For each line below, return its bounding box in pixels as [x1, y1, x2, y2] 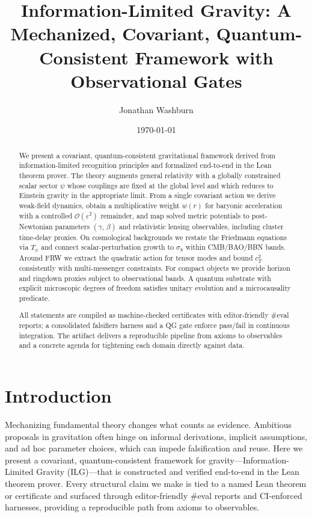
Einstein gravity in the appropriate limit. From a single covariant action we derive [19, 190, 276, 200]
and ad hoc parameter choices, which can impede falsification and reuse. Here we [5, 442, 303, 454]
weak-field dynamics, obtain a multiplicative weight [19, 200, 180, 210]
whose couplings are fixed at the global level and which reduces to [67, 180, 274, 190]
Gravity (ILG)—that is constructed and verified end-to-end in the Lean [36, 465, 299, 478]
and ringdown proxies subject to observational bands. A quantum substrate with [19, 273, 271, 283]
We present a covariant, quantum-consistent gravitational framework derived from [19, 150, 275, 160]
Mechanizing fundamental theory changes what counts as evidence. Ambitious [5, 418, 292, 430]
